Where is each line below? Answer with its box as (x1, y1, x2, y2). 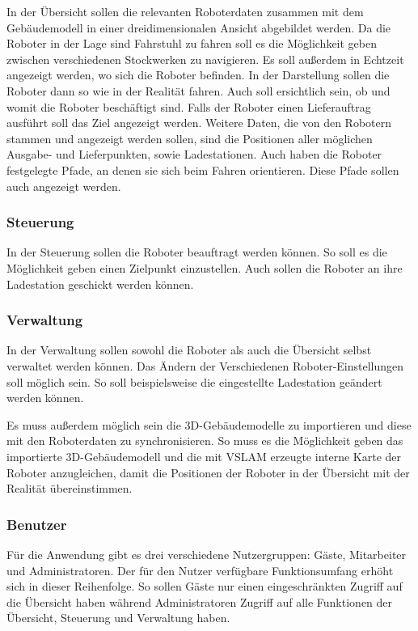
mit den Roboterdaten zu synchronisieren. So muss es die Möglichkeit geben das (6, 432, 403, 449)
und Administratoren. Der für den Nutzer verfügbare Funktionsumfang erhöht (6, 561, 394, 578)
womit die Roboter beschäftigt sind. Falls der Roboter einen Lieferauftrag (6, 98, 371, 115)
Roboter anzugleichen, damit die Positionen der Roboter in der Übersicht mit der (6, 464, 410, 481)
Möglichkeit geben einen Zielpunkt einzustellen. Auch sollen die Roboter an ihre (6, 259, 403, 276)
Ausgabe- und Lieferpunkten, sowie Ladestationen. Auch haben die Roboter (6, 146, 382, 163)
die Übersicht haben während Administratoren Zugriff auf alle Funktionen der (6, 593, 393, 610)
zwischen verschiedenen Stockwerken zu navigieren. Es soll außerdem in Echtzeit (6, 50, 404, 67)
